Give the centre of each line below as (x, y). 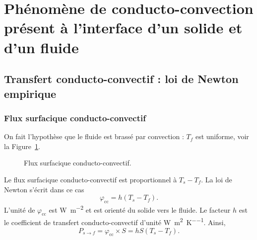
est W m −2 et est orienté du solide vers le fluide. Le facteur (140, 209)
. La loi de (217, 179)
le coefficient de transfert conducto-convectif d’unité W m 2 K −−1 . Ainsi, (115, 222)
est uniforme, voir (222, 136)
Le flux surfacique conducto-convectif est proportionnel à (91, 179)
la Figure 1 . (22, 146)
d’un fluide (41, 47)
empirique (30, 93)
